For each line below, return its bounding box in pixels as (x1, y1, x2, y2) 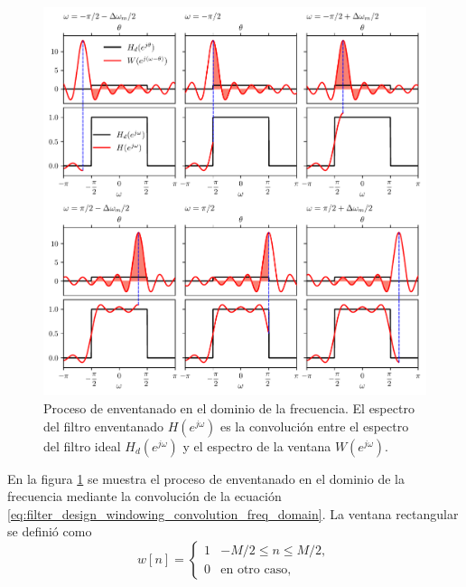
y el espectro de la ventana (182, 436, 331, 455)
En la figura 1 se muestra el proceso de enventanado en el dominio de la (7, 469, 405, 488)
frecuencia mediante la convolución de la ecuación (7, 487, 282, 506)
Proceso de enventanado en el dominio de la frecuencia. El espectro (43, 399, 415, 418)
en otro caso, (220, 563, 292, 576)
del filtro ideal (43, 436, 121, 455)
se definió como (7, 522, 92, 541)
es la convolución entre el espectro (219, 416, 409, 435)
